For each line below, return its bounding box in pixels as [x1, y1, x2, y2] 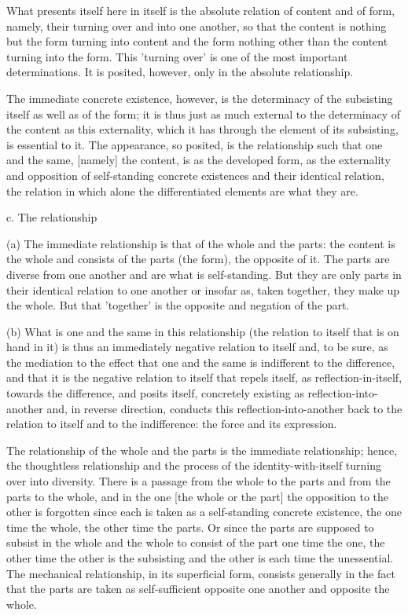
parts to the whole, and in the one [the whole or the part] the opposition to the [6, 488, 389, 504]
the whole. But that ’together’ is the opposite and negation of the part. [6, 297, 350, 313]
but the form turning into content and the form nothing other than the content [6, 33, 388, 49]
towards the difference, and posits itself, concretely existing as [6, 385, 304, 401]
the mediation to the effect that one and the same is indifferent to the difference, [6, 353, 395, 370]
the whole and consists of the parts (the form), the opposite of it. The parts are [6, 251, 390, 267]
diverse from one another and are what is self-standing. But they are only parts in [6, 265, 402, 282]
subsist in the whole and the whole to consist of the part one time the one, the [6, 534, 385, 551]
